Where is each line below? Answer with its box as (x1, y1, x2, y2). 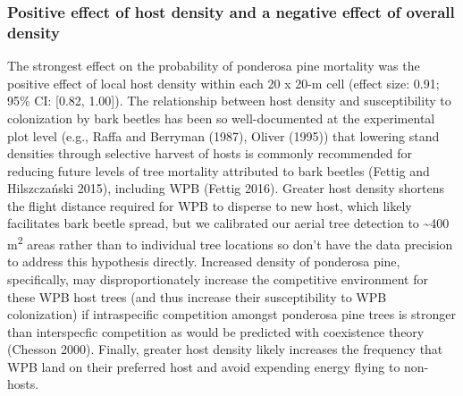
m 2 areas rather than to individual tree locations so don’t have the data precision (7, 232, 453, 253)
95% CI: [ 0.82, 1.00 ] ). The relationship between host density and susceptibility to (7, 91, 451, 110)
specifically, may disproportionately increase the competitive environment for (7, 269, 429, 288)
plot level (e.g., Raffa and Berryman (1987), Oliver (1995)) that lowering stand (7, 126, 440, 145)
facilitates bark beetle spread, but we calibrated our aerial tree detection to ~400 (7, 214, 450, 232)
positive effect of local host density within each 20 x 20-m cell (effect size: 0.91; (7, 73, 440, 92)
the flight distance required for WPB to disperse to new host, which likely (7, 196, 412, 215)
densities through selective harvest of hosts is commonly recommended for (7, 144, 412, 163)
